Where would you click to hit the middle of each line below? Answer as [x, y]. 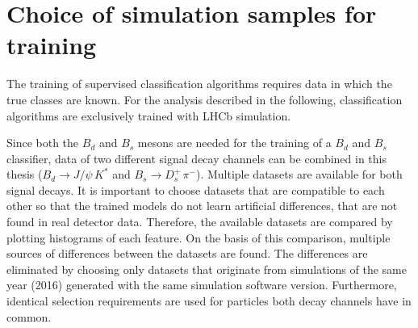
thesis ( [25, 174]
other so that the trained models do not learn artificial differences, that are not [202, 206]
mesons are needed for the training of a [234, 143]
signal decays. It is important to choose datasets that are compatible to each [196, 189]
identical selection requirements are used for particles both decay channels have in [209, 301]
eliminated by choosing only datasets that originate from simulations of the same [207, 269]
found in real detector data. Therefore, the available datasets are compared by [200, 222]
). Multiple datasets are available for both [299, 174]
